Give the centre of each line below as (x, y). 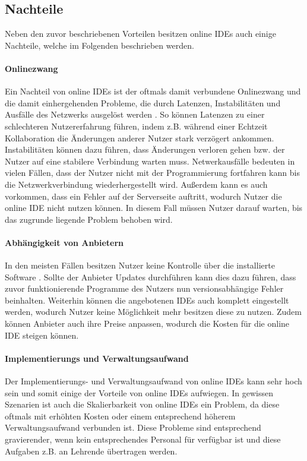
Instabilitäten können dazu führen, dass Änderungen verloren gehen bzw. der (145, 149)
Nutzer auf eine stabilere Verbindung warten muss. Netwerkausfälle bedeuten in (150, 161)
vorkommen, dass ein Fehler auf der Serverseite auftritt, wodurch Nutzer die (143, 196)
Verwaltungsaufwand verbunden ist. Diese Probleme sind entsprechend (133, 427)
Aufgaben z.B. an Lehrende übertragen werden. (91, 451)
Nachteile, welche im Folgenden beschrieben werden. (99, 45)
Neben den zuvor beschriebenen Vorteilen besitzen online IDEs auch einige (140, 34)
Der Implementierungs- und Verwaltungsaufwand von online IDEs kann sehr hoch (153, 381)
